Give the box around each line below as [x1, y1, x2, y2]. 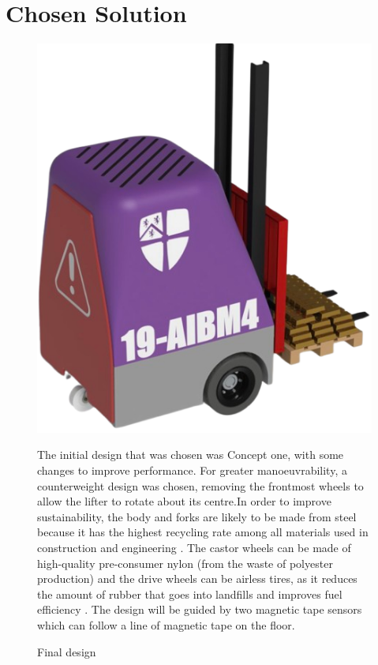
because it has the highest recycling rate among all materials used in [37, 524, 369, 540]
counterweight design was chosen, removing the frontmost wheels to [37, 477, 364, 494]
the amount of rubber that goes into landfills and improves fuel [37, 585, 342, 602]
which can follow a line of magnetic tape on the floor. [37, 616, 295, 633]
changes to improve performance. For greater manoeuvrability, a [37, 461, 347, 478]
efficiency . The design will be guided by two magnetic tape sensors [37, 601, 362, 618]
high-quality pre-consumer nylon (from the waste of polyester [37, 554, 333, 571]
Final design [37, 643, 96, 659]
